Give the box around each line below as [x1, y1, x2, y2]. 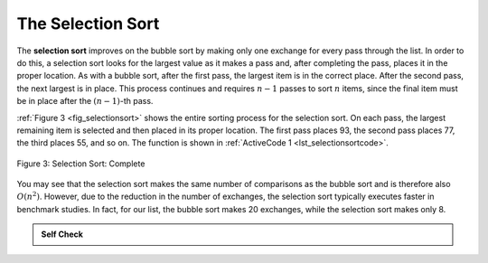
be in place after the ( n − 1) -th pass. [16, 96, 154, 107]
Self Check [41, 229, 83, 240]
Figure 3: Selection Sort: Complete [16, 158, 145, 169]
